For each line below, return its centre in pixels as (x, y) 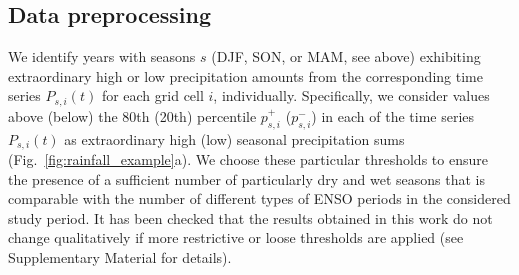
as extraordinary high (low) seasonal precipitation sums (234, 138)
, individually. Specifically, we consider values (351, 95)
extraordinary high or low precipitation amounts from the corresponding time (245, 75)
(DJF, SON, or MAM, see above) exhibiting (346, 56)
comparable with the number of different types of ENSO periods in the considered (259, 198)
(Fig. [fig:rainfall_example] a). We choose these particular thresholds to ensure (248, 159)
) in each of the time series (393, 115)
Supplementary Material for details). (120, 257)
